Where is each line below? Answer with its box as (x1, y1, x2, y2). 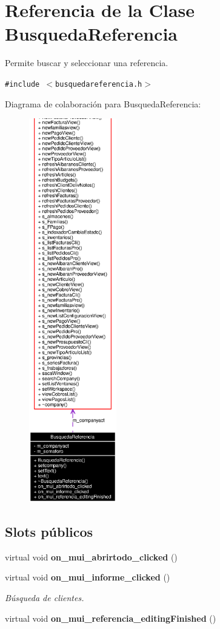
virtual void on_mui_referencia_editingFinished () (5, 611, 216, 624)
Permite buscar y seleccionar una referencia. (5, 56, 168, 69)
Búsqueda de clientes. (5, 591, 84, 604)
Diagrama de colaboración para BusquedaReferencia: (5, 97, 201, 110)
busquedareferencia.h (55, 79, 142, 89)
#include (5, 79, 40, 89)
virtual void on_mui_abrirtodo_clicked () (5, 550, 178, 563)
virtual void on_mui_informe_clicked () (5, 571, 170, 584)
